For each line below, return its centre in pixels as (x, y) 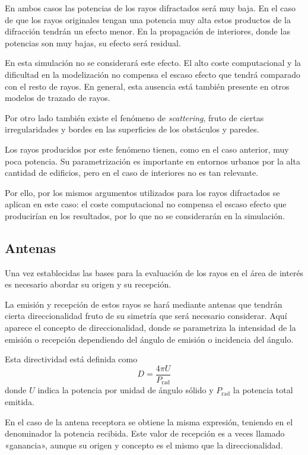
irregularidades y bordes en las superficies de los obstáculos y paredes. (132, 129)
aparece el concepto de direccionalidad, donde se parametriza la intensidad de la (150, 328)
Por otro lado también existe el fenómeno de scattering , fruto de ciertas (134, 117)
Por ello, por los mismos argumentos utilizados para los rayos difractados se (142, 192)
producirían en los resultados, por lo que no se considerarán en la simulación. (145, 215)
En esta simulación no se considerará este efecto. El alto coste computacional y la (153, 63)
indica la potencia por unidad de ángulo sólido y (126, 390)
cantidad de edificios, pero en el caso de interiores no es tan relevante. (132, 173)
